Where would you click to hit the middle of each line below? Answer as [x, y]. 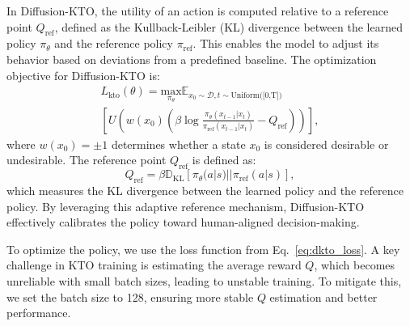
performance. [39, 313]
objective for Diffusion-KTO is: [83, 75]
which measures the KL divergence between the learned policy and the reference [205, 191]
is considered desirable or [326, 144]
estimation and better [323, 296]
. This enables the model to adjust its [286, 43]
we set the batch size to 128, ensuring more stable [130, 296]
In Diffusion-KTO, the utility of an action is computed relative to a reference [198, 11]
